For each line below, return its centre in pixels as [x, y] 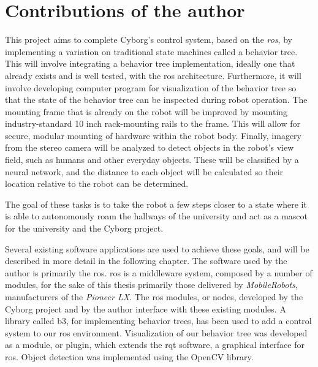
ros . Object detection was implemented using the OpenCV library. [129, 356]
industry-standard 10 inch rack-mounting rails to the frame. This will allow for [153, 123]
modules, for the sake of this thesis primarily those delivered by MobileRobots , [151, 285]
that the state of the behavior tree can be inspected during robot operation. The [156, 100]
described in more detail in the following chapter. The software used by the [146, 261]
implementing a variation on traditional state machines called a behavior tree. [151, 51]
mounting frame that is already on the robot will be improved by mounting [146, 111]
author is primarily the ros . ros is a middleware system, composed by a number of [159, 272]
